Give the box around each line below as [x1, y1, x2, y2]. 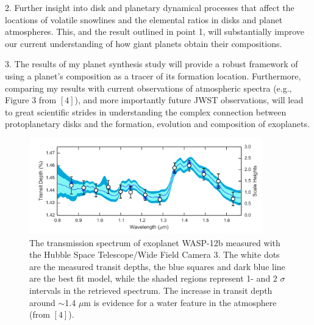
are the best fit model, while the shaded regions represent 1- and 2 [29, 272, 277, 285]
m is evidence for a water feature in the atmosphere [84, 296, 277, 309]
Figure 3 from [5, 93, 57, 106]
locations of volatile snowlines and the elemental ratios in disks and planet [5, 13, 283, 26]
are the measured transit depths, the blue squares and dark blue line [29, 260, 285, 272]
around [29, 296, 55, 309]
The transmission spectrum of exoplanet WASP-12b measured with [29, 236, 280, 249]
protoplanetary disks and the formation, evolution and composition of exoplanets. [5, 117, 310, 130]
